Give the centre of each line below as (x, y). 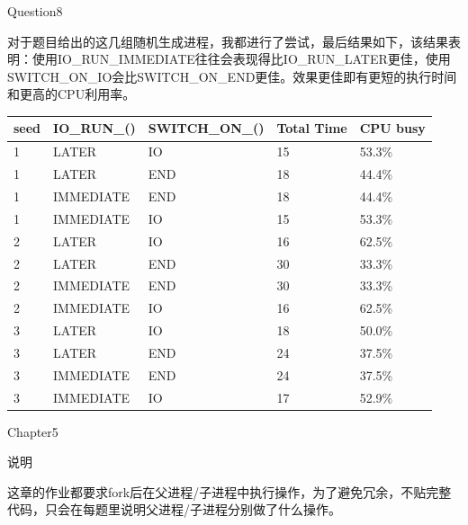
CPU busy (392, 128)
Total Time (312, 128)
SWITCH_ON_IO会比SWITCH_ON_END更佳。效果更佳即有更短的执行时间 (232, 76)
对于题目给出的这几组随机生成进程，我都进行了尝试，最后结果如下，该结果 (228, 41)
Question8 (35, 11)
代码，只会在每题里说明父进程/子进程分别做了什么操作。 (174, 509)
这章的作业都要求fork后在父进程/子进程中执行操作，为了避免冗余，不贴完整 (229, 491)
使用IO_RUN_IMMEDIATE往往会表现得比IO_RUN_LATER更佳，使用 (241, 59)
